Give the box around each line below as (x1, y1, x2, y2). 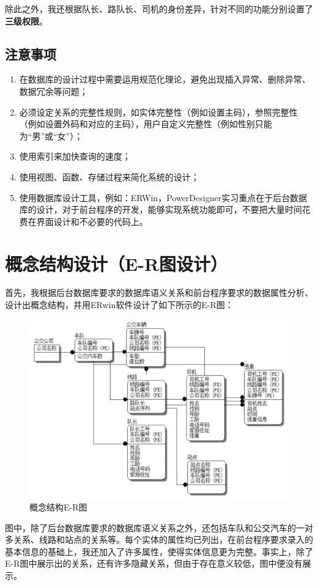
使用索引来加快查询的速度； (19, 150, 131, 163)
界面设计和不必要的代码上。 (36, 215, 148, 227)
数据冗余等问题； (19, 84, 88, 97)
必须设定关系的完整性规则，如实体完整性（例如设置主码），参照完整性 (19, 105, 298, 118)
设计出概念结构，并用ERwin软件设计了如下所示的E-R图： (5, 298, 234, 311)
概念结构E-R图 (29, 501, 87, 513)
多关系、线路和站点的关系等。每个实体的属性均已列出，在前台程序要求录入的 (5, 533, 313, 546)
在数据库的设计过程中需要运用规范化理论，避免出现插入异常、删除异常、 (19, 73, 311, 86)
